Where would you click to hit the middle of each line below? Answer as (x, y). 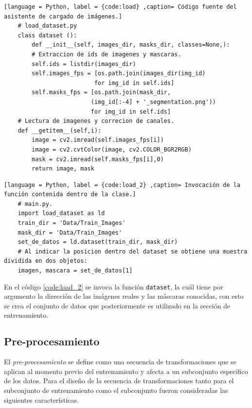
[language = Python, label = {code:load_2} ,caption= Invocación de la (122, 185)
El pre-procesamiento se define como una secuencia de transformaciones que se (120, 362)
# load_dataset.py (47, 26)
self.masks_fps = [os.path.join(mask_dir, (101, 93)
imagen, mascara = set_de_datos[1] (75, 271)
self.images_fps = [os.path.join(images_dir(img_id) (119, 74)
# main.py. (35, 204)
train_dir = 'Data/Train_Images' (72, 223)
